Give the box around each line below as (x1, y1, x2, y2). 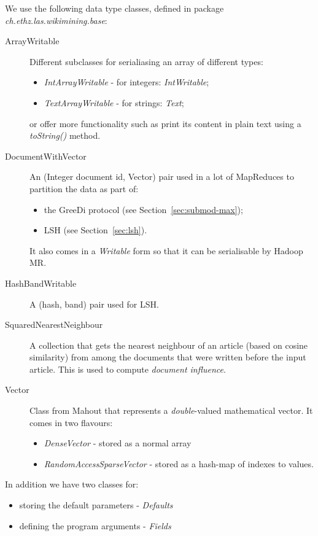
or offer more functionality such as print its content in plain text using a (29, 117, 301, 130)
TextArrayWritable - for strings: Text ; (44, 96, 184, 109)
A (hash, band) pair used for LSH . (29, 297, 159, 310)
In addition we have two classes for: (5, 478, 139, 491)
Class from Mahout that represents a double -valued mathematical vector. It (29, 404, 313, 417)
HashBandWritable (5, 276, 77, 289)
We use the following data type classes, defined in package (5, 2, 224, 14)
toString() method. (29, 129, 101, 142)
